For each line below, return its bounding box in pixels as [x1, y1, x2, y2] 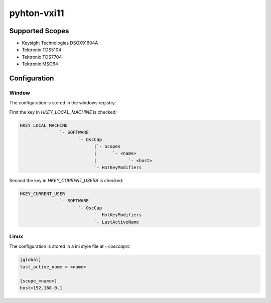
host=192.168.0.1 [20, 285, 63, 290]
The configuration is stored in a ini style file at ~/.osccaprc [9, 243, 130, 249]
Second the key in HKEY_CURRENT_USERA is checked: [9, 178, 123, 184]
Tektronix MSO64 [22, 61, 59, 67]
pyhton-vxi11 [9, 8, 64, 19]
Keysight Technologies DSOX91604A [22, 40, 98, 46]
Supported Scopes [9, 27, 69, 35]
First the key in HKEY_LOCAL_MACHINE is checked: [9, 109, 117, 115]
